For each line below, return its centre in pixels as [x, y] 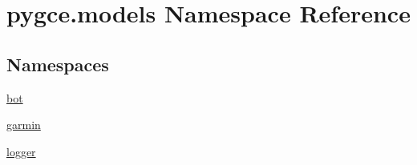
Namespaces [58, 64]
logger [21, 151]
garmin [24, 125]
